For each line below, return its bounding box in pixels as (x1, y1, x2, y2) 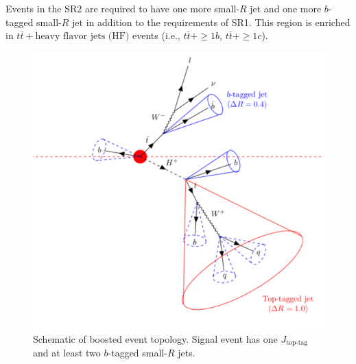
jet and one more (250, 1, 322, 15)
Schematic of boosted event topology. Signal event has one (33, 331, 278, 345)
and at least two (33, 345, 101, 359)
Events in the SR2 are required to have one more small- (5, 1, 239, 15)
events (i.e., (132, 28, 180, 43)
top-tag (286, 339, 308, 346)
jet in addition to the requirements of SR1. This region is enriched (72, 14, 351, 29)
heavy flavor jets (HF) (35, 32, 130, 42)
